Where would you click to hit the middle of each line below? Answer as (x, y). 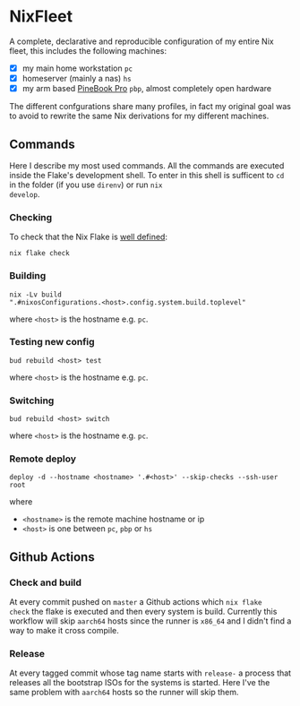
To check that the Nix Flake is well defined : (89, 237)
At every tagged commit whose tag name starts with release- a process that (150, 673)
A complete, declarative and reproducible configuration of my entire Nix (142, 41)
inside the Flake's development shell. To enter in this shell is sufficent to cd (147, 175)
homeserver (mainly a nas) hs (77, 78)
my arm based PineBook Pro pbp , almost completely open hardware (147, 89)
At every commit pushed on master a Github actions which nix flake (136, 602)
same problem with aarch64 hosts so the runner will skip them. (124, 693)
